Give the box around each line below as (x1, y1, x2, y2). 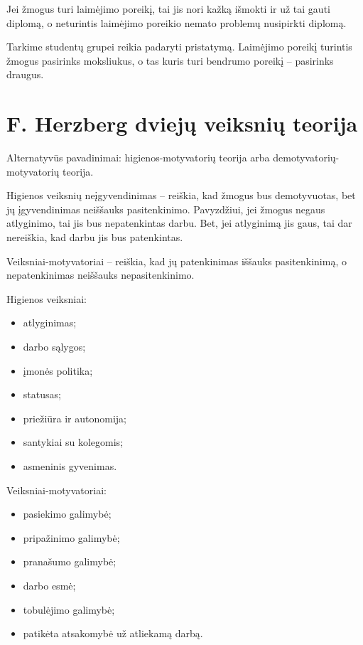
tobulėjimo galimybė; (23, 602, 115, 617)
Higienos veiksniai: (6, 291, 87, 306)
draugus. (6, 67, 44, 82)
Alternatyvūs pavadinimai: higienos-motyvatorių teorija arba (6, 150, 270, 165)
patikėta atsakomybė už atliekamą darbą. (23, 626, 203, 641)
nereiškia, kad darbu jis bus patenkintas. (6, 230, 183, 245)
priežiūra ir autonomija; (23, 410, 127, 425)
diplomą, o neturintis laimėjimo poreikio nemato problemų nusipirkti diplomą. (6, 15, 347, 30)
